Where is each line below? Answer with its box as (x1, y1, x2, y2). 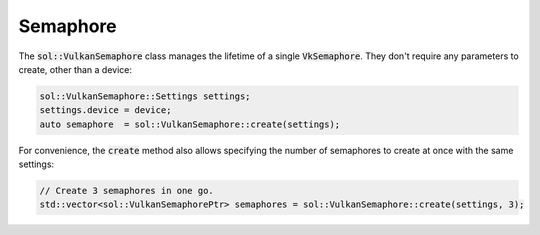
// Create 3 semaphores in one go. (39, 185, 214, 197)
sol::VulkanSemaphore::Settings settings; (39, 90, 251, 102)
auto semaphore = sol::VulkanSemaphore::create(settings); (39, 118, 341, 130)
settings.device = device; (39, 105, 172, 116)
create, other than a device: (18, 63, 133, 75)
